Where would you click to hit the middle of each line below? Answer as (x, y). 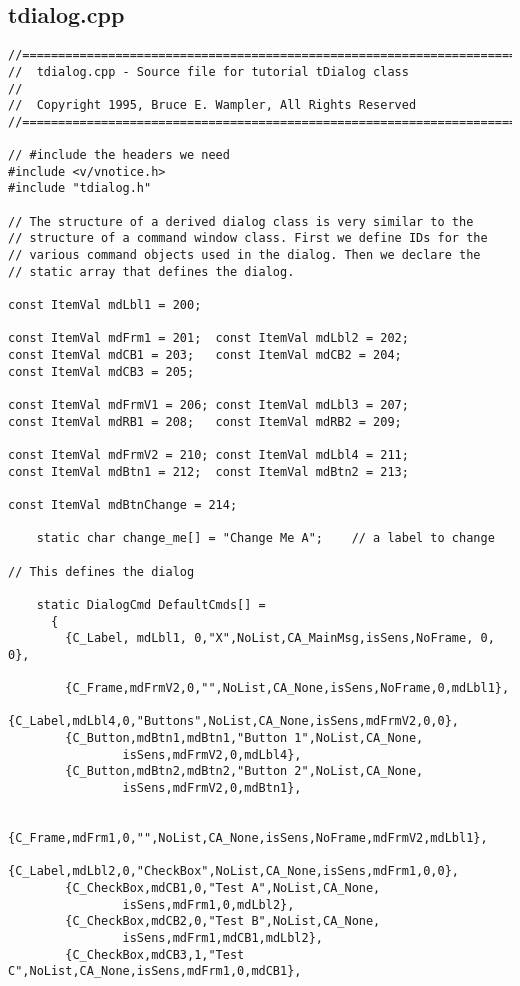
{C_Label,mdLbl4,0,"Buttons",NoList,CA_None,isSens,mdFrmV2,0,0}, (234, 721)
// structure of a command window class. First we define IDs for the (248, 238)
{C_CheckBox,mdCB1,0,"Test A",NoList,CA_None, (223, 888)
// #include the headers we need (119, 155)
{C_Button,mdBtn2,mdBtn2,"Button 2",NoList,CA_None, (244, 771)
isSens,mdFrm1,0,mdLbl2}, (208, 904)
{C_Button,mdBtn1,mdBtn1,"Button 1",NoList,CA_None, (244, 738)
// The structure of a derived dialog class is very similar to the (241, 221)
